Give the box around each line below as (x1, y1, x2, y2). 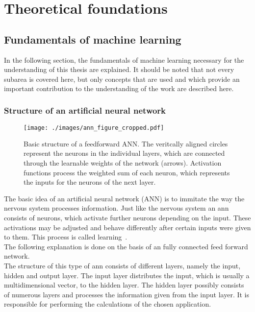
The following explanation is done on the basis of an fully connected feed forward (4, 241, 248, 251)
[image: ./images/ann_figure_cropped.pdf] (24, 124, 164, 132)
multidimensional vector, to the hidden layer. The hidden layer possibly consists (4, 280, 244, 290)
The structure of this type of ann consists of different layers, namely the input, (4, 260, 241, 270)
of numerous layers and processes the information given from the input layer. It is (4, 289, 250, 299)
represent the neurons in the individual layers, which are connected (24, 148, 225, 158)
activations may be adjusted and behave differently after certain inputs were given (4, 222, 251, 232)
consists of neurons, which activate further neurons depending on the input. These (4, 212, 251, 222)
